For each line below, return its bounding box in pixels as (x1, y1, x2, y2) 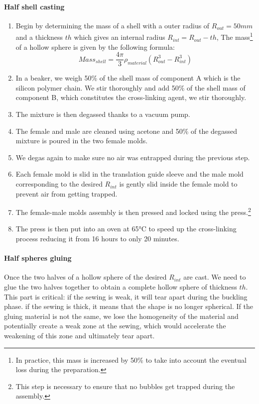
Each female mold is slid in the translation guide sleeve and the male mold (15, 169, 244, 179)
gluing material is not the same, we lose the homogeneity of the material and (4, 310, 239, 321)
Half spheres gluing (4, 253, 72, 263)
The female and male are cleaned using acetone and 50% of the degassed (15, 125, 238, 136)
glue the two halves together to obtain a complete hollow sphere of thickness (4, 282, 237, 292)
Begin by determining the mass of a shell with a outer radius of (15, 20, 210, 30)
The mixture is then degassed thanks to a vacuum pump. (15, 109, 190, 119)
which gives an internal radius (74, 32, 165, 42)
